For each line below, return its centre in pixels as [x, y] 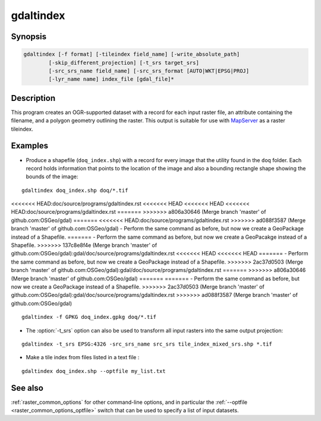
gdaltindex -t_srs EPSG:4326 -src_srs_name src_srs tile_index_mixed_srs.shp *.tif [147, 344]
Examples [30, 146]
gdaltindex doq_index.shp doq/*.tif [75, 190]
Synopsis [29, 37]
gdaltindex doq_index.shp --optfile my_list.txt [94, 371]
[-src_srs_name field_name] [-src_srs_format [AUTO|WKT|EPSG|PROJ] [149, 71]
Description [33, 98]
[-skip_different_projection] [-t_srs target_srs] [124, 63]
